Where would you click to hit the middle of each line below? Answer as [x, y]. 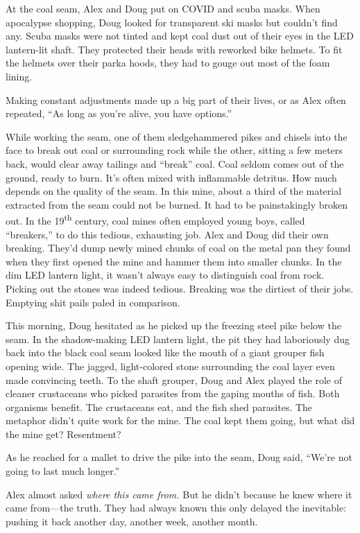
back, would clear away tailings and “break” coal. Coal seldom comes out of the [175, 163]
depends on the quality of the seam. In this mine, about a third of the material [174, 191]
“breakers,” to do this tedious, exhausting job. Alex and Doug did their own [167, 234]
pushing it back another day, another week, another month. [132, 521]
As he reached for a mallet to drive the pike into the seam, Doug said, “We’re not [179, 457]
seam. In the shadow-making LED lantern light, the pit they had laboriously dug [178, 339]
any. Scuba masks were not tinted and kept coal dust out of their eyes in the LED [180, 36]
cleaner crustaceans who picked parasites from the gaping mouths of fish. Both [173, 393]
